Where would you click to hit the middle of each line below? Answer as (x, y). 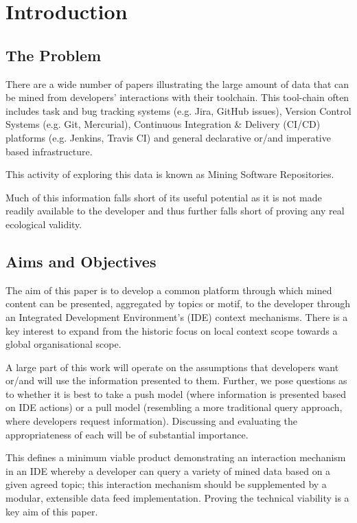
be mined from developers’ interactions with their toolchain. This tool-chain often (177, 97)
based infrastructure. (49, 151)
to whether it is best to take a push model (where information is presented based (176, 393)
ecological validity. (44, 224)
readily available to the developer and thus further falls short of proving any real (175, 211)
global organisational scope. (64, 344)
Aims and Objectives (81, 261)
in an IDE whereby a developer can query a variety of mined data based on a (168, 470)
